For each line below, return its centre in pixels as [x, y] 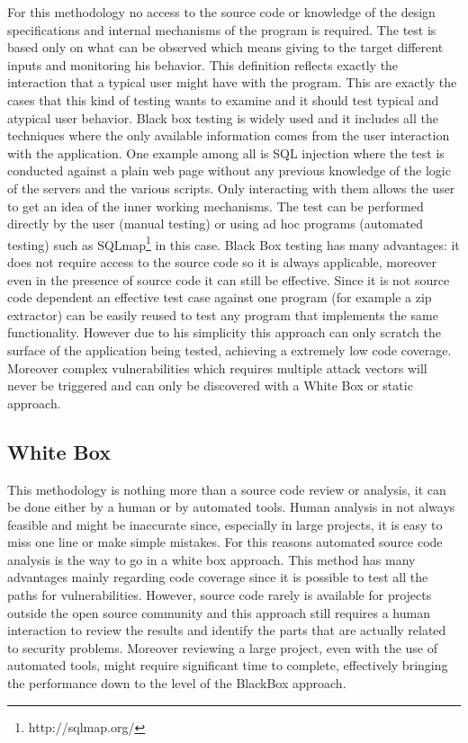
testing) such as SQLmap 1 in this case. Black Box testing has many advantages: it [234, 243]
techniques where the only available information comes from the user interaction [229, 135]
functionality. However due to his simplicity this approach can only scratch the [224, 332]
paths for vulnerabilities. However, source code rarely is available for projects [220, 595]
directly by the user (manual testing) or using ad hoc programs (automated [216, 224]
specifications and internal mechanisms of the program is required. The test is [222, 29]
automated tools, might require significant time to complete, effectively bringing [228, 665]
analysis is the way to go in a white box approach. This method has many [211, 559]
